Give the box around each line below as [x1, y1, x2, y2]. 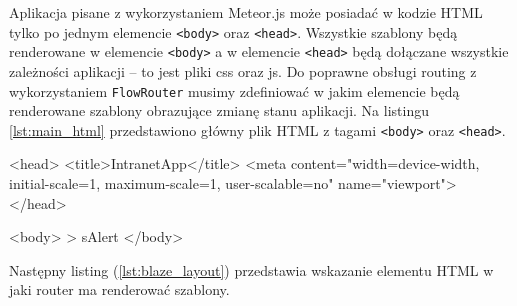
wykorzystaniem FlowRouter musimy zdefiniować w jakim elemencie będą [9, 80, 460, 101]
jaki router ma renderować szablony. [9, 279, 230, 300]
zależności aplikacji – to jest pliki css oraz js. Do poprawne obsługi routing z [9, 60, 477, 81]
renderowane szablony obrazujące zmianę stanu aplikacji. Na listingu [9, 100, 429, 121]
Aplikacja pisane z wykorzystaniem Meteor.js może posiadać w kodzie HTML [9, 2, 483, 22]
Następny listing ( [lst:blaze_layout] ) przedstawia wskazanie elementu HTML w [9, 259, 494, 280]
